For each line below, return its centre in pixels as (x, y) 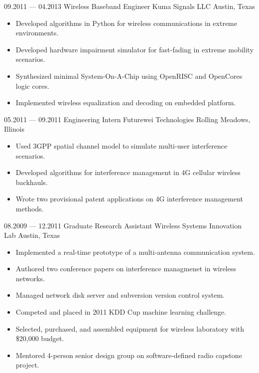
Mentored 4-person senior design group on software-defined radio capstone (129, 355)
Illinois (14, 129)
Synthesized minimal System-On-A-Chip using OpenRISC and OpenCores (129, 76)
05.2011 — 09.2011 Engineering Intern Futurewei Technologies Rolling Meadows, (127, 119)
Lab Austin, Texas (32, 235)
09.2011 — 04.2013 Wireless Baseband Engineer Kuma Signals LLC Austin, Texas (129, 6)
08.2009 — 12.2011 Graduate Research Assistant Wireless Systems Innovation (123, 225)
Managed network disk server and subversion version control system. (120, 295)
